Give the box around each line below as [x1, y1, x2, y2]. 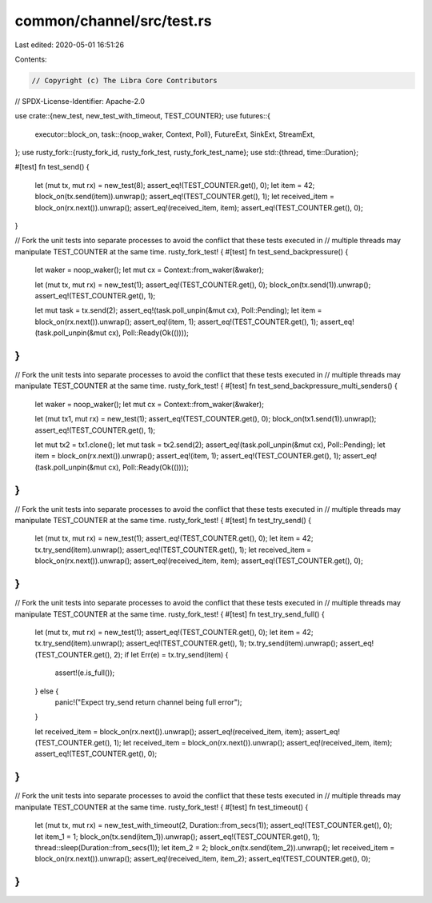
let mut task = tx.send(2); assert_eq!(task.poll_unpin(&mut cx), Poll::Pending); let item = [34, 306, 322, 315]
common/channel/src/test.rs [14, 12, 212, 30]
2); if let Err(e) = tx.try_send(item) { [113, 649, 229, 659]
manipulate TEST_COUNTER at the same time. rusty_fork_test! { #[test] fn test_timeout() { [14, 802, 309, 812]
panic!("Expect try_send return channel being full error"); [54, 697, 242, 707]
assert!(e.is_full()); [54, 668, 115, 677]
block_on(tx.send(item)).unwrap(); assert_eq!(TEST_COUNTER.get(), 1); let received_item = [34, 192, 335, 202]
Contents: [14, 54, 47, 64]
